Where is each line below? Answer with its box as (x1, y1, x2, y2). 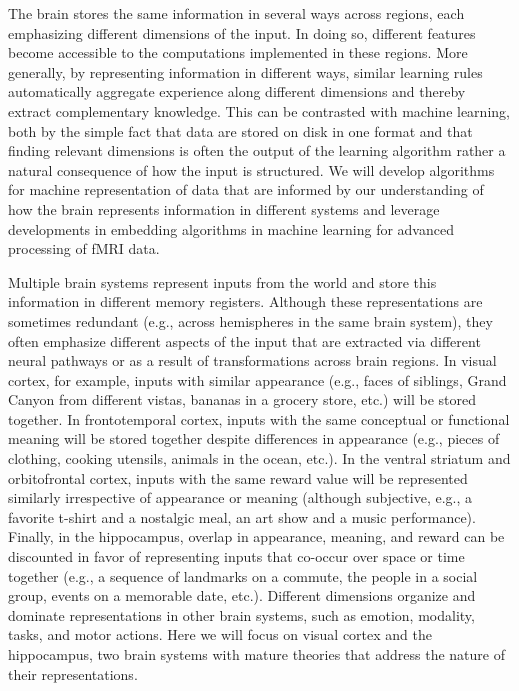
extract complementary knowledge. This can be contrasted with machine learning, (8, 100, 510, 121)
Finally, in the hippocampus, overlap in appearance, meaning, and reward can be (8, 526, 505, 547)
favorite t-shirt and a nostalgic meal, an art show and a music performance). (8, 506, 476, 527)
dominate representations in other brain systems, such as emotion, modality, (8, 604, 475, 625)
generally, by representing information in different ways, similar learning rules (8, 61, 483, 82)
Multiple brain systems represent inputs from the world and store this (8, 271, 437, 292)
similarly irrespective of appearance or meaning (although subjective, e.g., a (8, 487, 473, 508)
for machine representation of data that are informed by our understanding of (8, 179, 484, 200)
